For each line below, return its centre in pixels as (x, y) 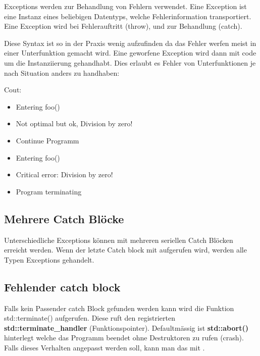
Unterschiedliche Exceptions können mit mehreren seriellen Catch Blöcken (119, 240)
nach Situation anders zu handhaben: (62, 72)
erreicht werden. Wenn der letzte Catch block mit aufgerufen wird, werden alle (125, 250)
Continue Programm (47, 140)
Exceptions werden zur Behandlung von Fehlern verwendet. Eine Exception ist (125, 6)
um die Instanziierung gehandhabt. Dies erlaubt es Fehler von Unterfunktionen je (130, 62)
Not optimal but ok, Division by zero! (74, 123)
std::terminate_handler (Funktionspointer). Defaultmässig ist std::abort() (126, 327)
